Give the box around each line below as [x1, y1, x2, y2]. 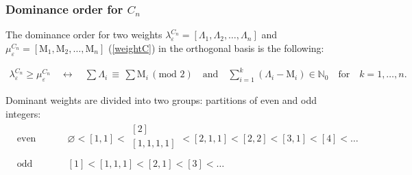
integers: [5, 106, 41, 120]
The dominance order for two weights [5, 27, 162, 42]
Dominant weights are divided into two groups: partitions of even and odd [5, 92, 317, 107]
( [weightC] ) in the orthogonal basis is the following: [108, 40, 324, 55]
